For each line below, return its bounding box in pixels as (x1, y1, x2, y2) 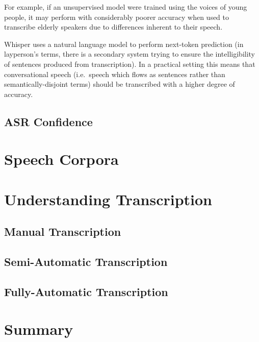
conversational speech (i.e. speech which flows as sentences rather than (4, 68, 225, 79)
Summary (4, 319, 73, 339)
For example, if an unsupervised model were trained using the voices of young (4, 2, 247, 12)
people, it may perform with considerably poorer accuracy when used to (4, 11, 229, 22)
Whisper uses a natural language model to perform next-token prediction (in (4, 38, 244, 49)
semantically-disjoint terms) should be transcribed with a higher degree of (4, 79, 235, 89)
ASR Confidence (4, 113, 93, 129)
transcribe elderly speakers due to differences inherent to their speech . (4, 21, 223, 32)
